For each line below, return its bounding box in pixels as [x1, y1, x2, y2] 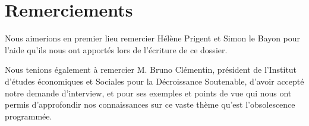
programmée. [5, 109, 52, 122]
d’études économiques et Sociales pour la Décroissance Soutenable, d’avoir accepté [5, 75, 304, 87]
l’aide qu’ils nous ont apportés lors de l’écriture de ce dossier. [5, 43, 228, 56]
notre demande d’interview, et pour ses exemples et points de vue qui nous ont [5, 86, 292, 99]
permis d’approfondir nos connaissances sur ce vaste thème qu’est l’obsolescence [5, 98, 295, 111]
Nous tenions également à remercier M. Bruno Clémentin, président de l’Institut [5, 63, 297, 76]
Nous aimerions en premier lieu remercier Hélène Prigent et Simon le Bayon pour [5, 32, 301, 44]
